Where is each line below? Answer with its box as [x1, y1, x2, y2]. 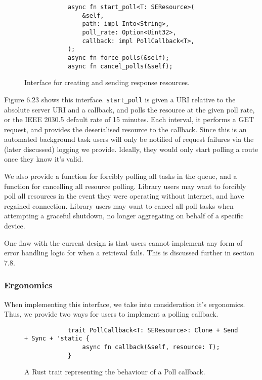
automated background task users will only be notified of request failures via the [4, 134, 254, 144]
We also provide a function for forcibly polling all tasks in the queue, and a [4, 171, 237, 181]
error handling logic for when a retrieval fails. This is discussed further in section [4, 247, 254, 258]
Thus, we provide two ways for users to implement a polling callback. [4, 309, 219, 319]
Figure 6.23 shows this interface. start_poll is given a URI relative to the [4, 94, 236, 104]
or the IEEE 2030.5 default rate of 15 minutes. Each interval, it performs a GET [4, 114, 254, 125]
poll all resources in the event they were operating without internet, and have [4, 191, 244, 201]
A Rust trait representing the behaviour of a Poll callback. [24, 366, 205, 377]
